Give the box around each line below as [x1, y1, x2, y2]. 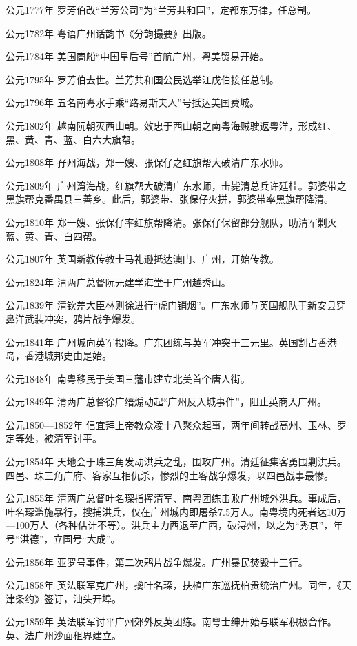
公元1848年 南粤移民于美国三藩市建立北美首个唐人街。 [6, 371, 250, 385]
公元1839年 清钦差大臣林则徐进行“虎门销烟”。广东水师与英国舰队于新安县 [6, 298, 336, 312]
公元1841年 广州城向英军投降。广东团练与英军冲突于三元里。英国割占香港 [6, 334, 337, 349]
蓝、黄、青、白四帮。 [6, 228, 102, 243]
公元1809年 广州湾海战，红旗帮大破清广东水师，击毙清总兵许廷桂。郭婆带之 [6, 178, 347, 192]
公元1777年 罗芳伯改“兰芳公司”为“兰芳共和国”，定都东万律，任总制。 [6, 3, 317, 17]
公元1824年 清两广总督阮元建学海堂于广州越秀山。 [6, 274, 231, 289]
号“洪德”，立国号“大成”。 [6, 532, 121, 546]
